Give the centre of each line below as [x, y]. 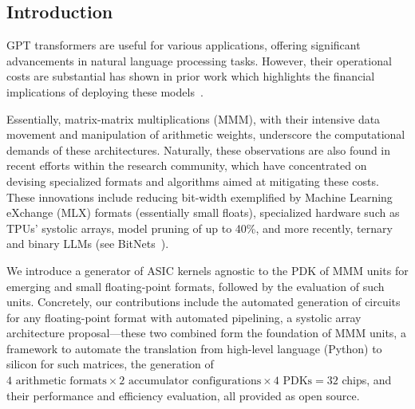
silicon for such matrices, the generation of [110, 364]
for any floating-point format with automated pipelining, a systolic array [184, 317]
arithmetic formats [61, 381]
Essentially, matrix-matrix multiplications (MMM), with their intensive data [194, 118]
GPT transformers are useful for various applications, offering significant [184, 45]
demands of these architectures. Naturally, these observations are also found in [199, 149]
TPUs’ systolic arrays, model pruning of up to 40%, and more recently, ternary [200, 228]
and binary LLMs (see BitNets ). [88, 244]
